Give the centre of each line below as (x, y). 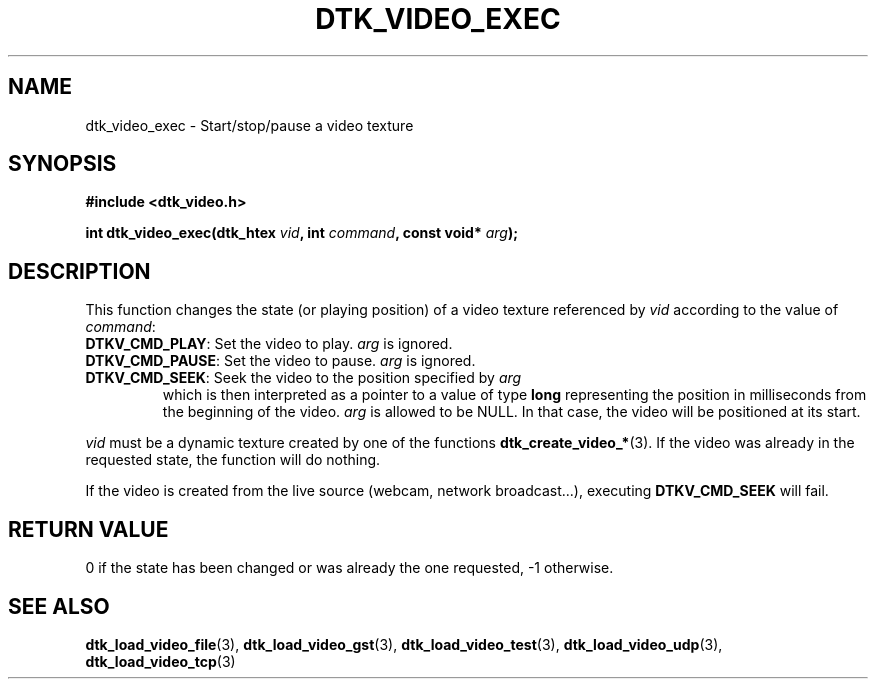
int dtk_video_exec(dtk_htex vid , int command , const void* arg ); (301, 233)
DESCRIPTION (79, 271)
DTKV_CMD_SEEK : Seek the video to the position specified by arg (303, 378)
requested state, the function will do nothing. (233, 460)
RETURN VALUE (88, 529)
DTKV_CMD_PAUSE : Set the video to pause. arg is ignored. (280, 361)
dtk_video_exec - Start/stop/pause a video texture (249, 125)
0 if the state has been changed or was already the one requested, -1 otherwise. (349, 568)
